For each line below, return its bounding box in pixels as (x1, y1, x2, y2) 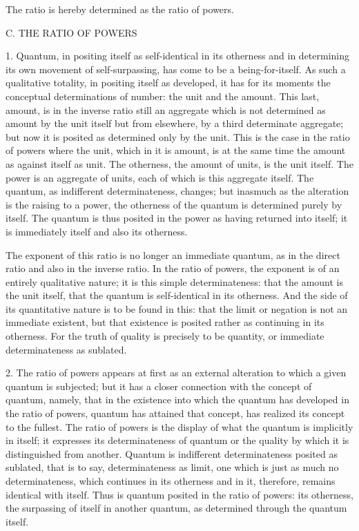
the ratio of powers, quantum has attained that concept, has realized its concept (6, 406, 345, 421)
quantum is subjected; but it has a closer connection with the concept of (6, 378, 312, 393)
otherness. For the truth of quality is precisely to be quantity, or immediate (6, 329, 324, 343)
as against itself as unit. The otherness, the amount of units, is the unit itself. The (6, 156, 353, 171)
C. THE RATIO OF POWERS (6, 25, 137, 39)
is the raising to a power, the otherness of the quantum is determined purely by (6, 197, 342, 211)
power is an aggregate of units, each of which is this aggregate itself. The (6, 170, 314, 184)
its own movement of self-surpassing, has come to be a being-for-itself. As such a (6, 61, 346, 76)
